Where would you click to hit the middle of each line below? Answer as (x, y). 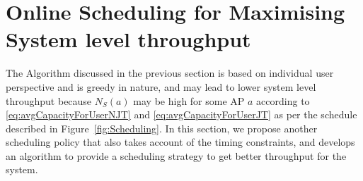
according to (283, 100)
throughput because (49, 100)
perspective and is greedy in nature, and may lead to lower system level (161, 86)
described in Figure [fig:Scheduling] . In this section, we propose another (162, 128)
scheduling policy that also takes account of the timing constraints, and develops (180, 142)
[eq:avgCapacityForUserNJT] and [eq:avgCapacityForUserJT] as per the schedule (181, 114)
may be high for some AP (189, 100)
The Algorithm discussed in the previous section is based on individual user (170, 73)
